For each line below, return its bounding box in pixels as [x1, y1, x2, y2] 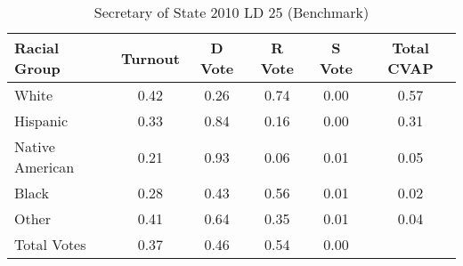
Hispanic [14, 110, 69, 131]
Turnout [120, 47, 180, 69]
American [14, 157, 75, 177]
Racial [14, 37, 60, 58]
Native [14, 136, 55, 157]
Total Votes [14, 234, 86, 254]
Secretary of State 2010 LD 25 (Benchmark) [93, 2, 370, 22]
